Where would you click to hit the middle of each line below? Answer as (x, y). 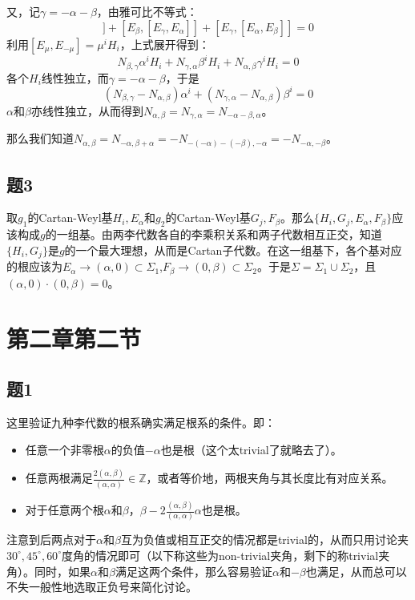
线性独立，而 (75, 77)
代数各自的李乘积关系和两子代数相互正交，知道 (258, 234)
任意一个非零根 (64, 449)
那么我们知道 (40, 138)
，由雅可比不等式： (147, 11)
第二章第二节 (74, 338)
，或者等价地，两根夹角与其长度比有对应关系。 (270, 478)
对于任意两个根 (64, 510)
